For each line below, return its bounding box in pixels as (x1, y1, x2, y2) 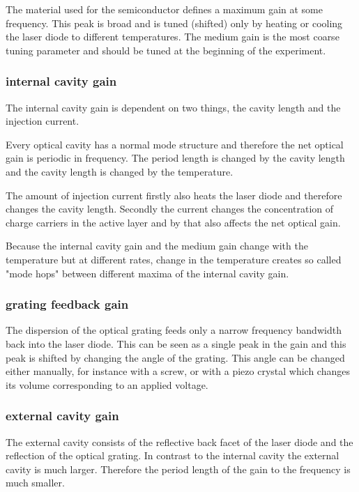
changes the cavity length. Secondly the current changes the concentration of (6, 201, 334, 216)
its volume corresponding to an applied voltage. (6, 377, 208, 392)
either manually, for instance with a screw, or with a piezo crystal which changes (6, 364, 350, 378)
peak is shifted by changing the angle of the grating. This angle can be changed (6, 350, 345, 364)
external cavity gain (6, 407, 119, 424)
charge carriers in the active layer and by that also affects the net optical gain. (6, 215, 341, 229)
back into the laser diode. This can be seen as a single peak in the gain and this (6, 336, 346, 351)
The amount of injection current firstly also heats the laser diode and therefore (6, 187, 342, 202)
